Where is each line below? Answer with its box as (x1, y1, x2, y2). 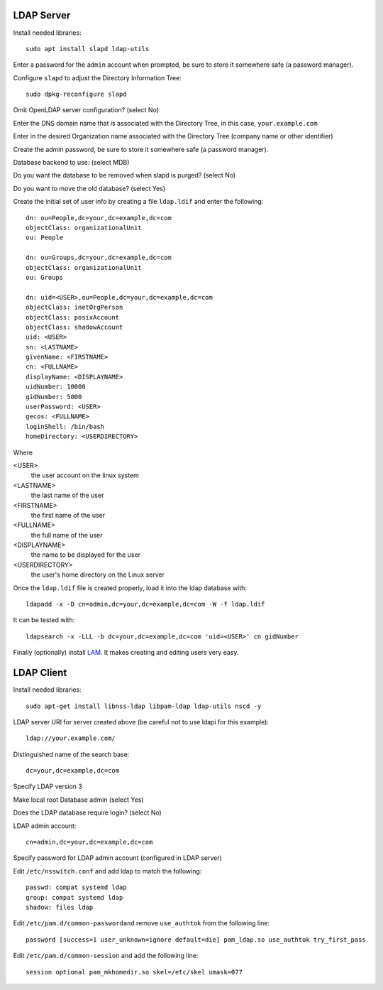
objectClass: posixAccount (26, 313, 120, 321)
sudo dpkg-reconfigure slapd (26, 90, 127, 99)
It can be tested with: (13, 616, 75, 624)
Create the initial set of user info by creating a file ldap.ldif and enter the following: (13, 197, 264, 206)
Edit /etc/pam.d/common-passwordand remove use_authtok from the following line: (13, 919, 270, 928)
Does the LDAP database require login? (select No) (13, 808, 162, 817)
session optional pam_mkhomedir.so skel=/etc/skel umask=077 (26, 968, 243, 976)
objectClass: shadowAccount (26, 323, 123, 331)
